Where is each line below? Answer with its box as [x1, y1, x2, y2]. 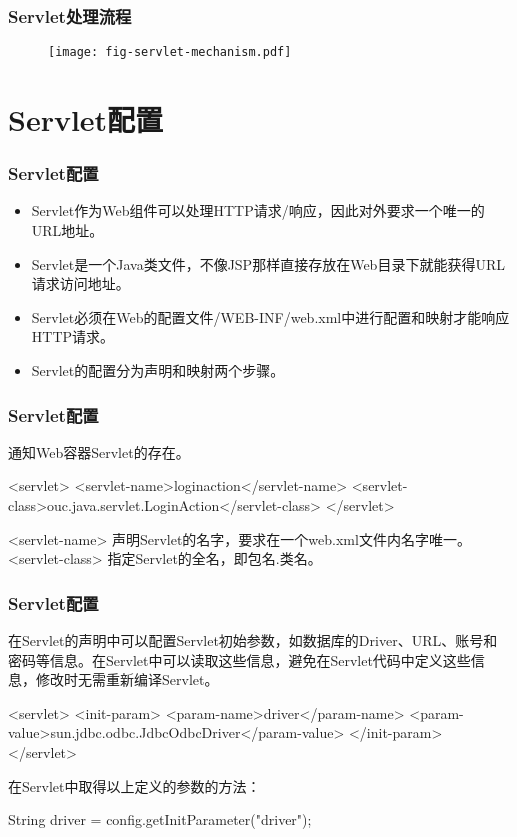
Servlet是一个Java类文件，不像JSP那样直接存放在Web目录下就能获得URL [31, 253, 505, 274]
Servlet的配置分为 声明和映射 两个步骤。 [31, 360, 285, 381]
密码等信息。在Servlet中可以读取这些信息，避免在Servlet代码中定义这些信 [8, 649, 485, 670]
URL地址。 [31, 220, 104, 241]
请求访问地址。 [31, 273, 130, 294]
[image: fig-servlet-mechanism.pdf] [48, 45, 292, 60]
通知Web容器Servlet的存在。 [8, 441, 190, 462]
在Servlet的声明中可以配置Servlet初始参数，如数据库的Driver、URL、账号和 [8, 630, 498, 651]
